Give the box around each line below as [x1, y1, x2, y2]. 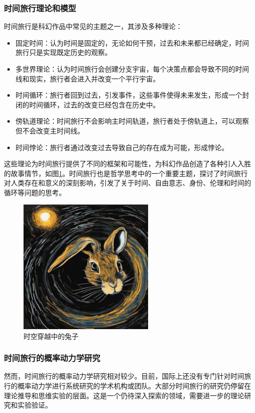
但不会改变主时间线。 [15, 125, 84, 135]
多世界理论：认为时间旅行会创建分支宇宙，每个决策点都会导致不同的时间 [15, 64, 249, 74]
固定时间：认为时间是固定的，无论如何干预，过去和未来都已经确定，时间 [15, 37, 249, 48]
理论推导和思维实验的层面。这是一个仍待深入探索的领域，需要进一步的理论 [4, 390, 244, 400]
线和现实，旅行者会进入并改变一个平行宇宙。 [15, 73, 160, 83]
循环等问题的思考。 [4, 187, 66, 197]
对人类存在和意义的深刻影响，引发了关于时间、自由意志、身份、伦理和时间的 [4, 178, 251, 188]
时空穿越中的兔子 [24, 331, 78, 341]
